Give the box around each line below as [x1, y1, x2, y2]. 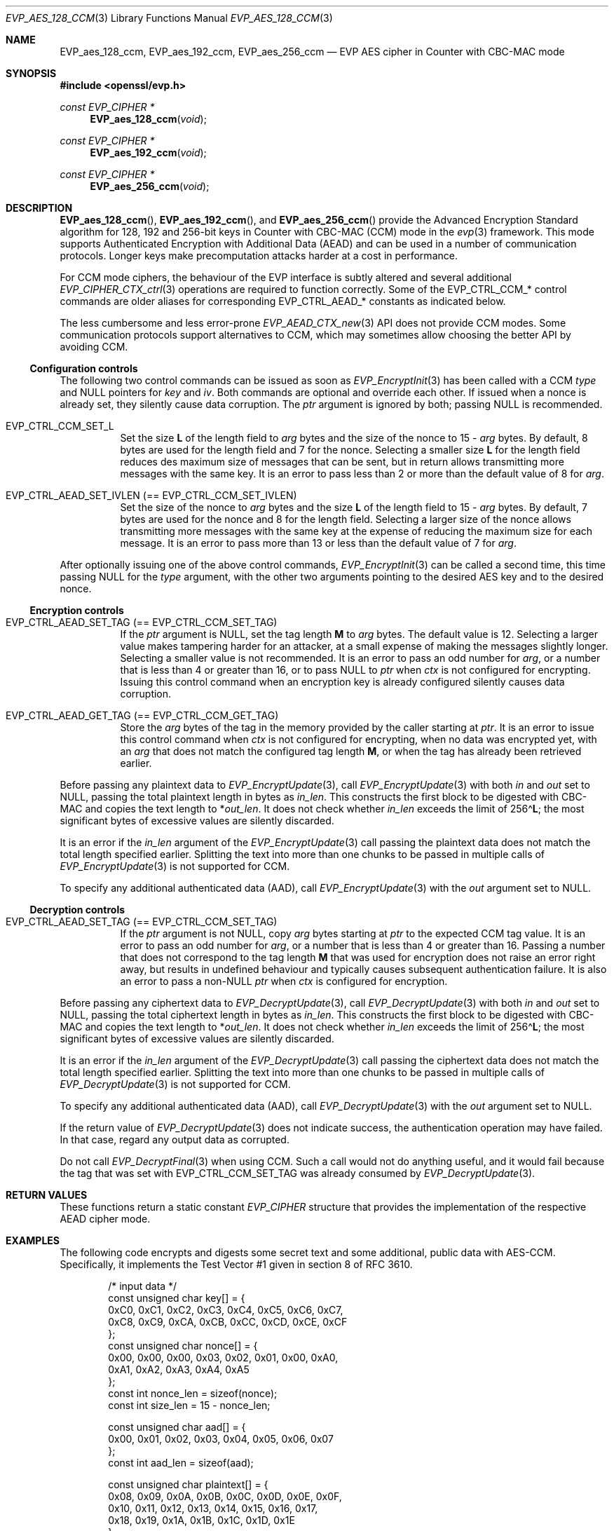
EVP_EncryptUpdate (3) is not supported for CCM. [60, 860, 290, 872]
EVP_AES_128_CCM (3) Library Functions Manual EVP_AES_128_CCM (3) [6, 12, 333, 24]
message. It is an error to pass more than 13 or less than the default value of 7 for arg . [120, 537, 517, 549]
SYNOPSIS [6, 67, 57, 79]
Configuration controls [29, 362, 138, 374]
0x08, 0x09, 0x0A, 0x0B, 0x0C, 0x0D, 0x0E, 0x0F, [108, 1490, 342, 1502]
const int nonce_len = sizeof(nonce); [108, 1387, 278, 1399]
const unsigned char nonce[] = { [108, 1340, 258, 1352]
